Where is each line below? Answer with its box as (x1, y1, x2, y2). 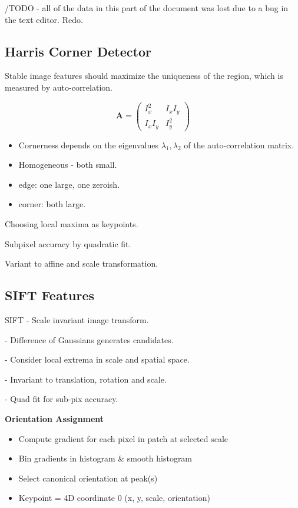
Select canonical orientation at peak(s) (18, 472, 158, 484)
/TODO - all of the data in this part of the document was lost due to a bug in (5, 2, 289, 14)
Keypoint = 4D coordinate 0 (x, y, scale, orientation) (18, 492, 210, 504)
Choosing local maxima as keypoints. (5, 217, 138, 230)
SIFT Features (5, 286, 94, 304)
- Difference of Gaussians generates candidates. (5, 333, 174, 346)
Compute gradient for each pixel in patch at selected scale (18, 432, 229, 444)
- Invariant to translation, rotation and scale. (5, 373, 167, 385)
